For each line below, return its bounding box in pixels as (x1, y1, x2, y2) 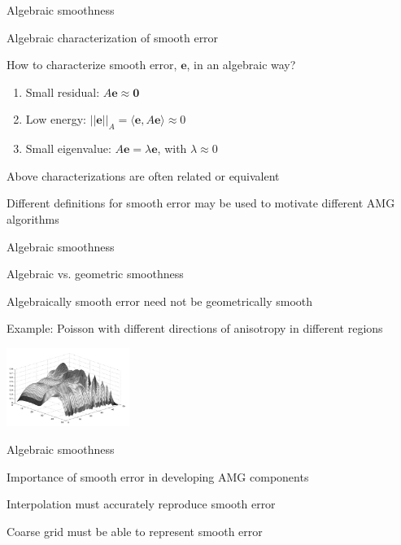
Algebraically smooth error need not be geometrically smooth (7, 292, 313, 309)
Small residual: (25, 83, 100, 100)
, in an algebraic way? (186, 56, 296, 73)
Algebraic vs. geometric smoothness (7, 265, 184, 282)
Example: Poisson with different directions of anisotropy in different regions (7, 320, 383, 337)
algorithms (7, 210, 59, 227)
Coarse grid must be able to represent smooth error (7, 522, 263, 539)
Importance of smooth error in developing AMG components (7, 468, 309, 485)
